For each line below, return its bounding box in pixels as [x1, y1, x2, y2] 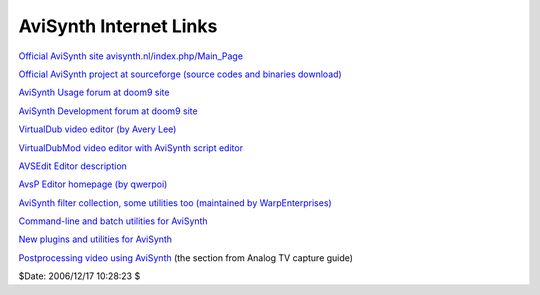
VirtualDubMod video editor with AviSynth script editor [18, 141, 244, 154]
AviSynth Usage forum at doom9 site [18, 86, 170, 99]
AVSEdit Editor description [18, 160, 127, 172]
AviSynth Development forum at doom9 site [18, 105, 199, 117]
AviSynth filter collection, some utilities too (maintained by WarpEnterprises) [18, 196, 332, 209]
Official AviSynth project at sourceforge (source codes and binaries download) [18, 68, 342, 80]
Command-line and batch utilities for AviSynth [18, 215, 209, 227]
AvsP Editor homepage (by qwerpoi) [18, 178, 168, 190]
